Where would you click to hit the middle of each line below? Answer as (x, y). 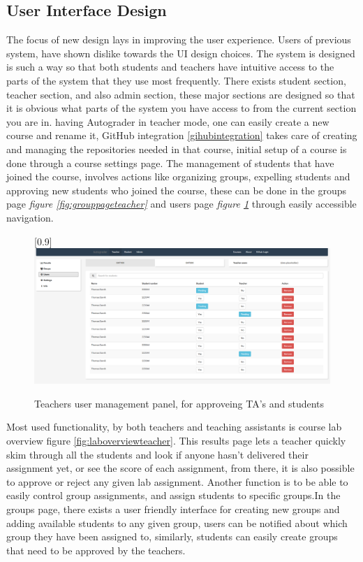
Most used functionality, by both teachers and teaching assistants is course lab (174, 427)
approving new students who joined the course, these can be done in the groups (177, 190)
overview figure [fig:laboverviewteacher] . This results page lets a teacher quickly (176, 441)
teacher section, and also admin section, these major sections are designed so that (181, 94)
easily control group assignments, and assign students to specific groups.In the (173, 495)
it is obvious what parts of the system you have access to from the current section (181, 108)
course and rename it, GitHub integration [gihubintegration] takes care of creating (182, 135)
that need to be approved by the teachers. (96, 550)
